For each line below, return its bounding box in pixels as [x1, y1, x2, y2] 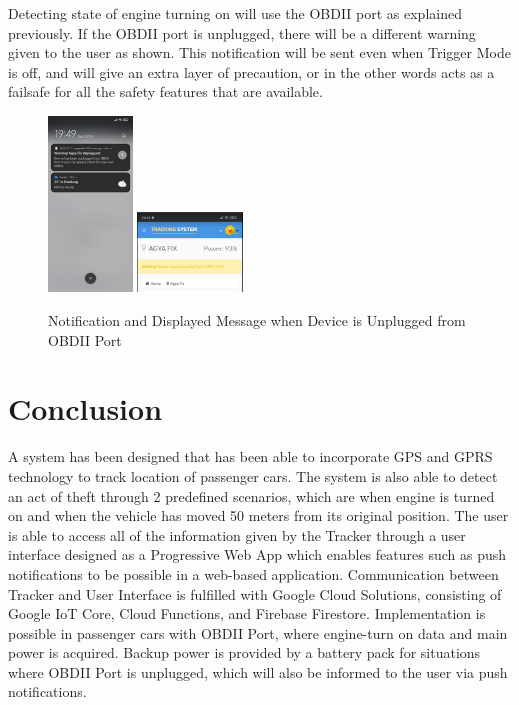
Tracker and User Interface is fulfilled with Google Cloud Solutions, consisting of [8, 583, 502, 604]
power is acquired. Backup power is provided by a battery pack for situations [8, 642, 481, 663]
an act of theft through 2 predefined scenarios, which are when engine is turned [8, 485, 495, 506]
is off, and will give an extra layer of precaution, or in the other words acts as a [8, 61, 495, 82]
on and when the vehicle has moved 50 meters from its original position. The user [8, 505, 509, 526]
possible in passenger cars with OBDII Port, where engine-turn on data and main [8, 622, 508, 643]
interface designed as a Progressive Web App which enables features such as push [8, 544, 507, 565]
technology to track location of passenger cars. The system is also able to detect [8, 465, 498, 486]
